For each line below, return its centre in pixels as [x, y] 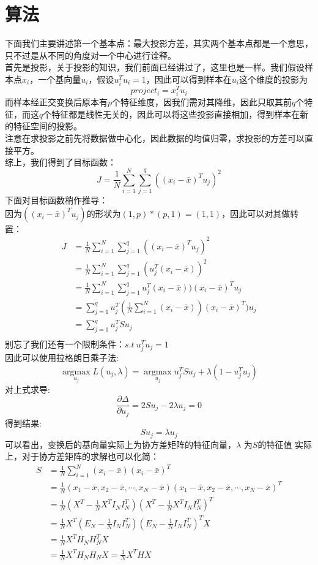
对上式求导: [28, 389]
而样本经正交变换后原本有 [56, 102]
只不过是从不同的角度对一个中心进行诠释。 [91, 55]
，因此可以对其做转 [260, 213]
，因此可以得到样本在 [189, 79]
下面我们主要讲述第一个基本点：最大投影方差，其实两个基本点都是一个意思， [159, 43]
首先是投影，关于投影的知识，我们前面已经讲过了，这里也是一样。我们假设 [155, 67]
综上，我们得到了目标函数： [61, 162]
